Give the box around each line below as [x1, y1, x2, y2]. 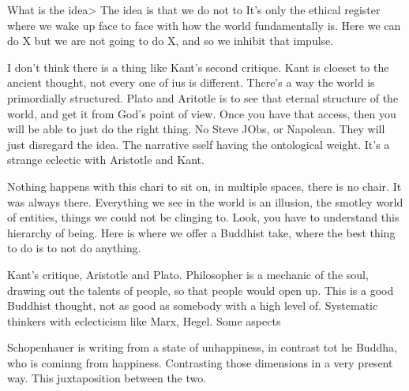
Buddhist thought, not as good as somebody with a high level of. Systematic [7, 297, 378, 314]
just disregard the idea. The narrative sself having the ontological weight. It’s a [7, 136, 390, 152]
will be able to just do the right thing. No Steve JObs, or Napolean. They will [7, 121, 385, 137]
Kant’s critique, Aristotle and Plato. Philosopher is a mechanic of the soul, [7, 266, 369, 282]
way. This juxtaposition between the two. [7, 370, 207, 386]
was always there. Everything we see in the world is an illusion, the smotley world [7, 193, 403, 210]
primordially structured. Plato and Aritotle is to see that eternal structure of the [7, 89, 399, 106]
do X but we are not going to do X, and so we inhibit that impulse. [7, 32, 334, 49]
